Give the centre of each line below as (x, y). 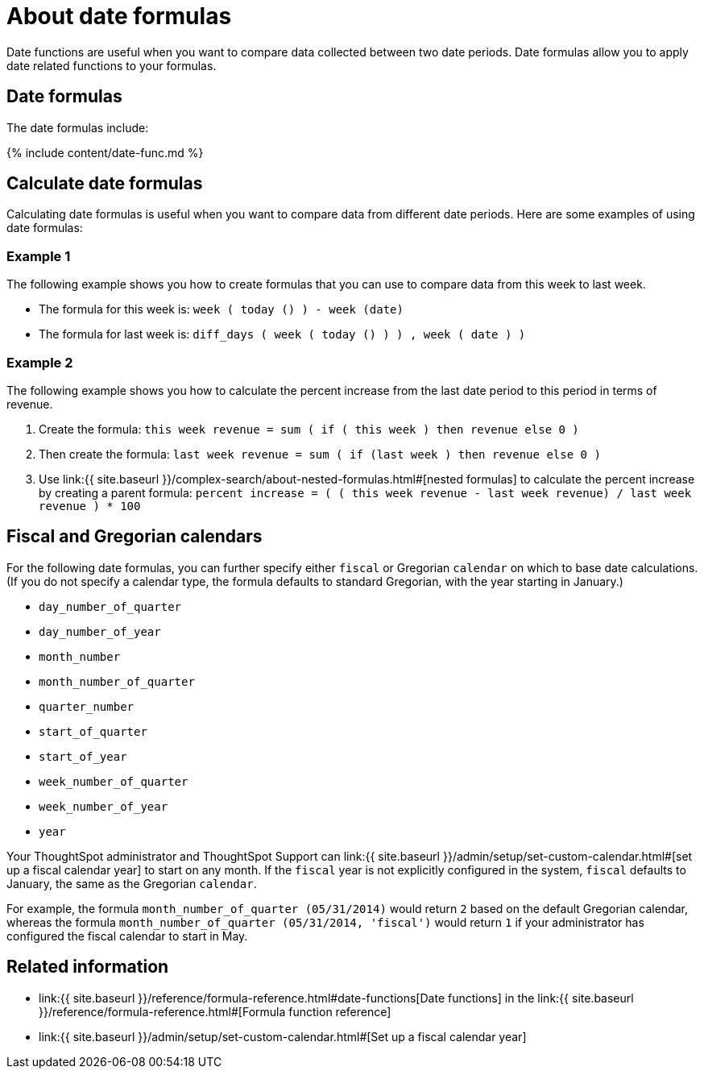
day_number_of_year (100, 631)
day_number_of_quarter (110, 606)
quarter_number (87, 706)
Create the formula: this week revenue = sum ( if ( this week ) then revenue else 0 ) (309, 429)
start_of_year (83, 756)
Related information (88, 967)
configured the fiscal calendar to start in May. (127, 936)
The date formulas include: (78, 127)
